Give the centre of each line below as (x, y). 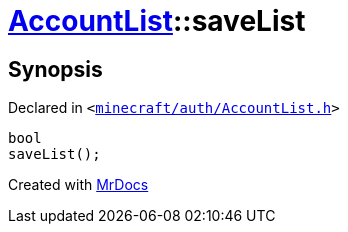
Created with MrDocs (78, 185)
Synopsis (55, 69)
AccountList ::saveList (157, 21)
